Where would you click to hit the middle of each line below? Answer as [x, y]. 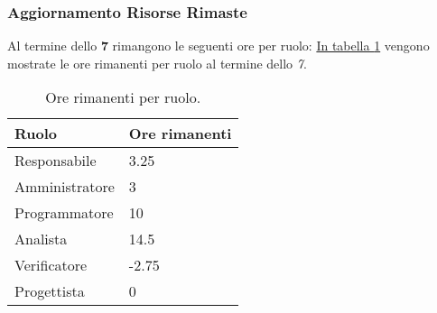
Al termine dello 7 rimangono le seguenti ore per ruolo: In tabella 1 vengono [218, 46]
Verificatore [51, 265]
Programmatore [64, 213]
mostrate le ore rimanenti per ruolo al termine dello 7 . [157, 63]
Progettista [50, 291]
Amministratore [65, 187]
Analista [41, 239]
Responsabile [56, 161]
